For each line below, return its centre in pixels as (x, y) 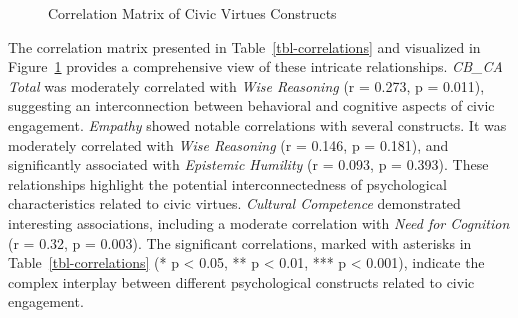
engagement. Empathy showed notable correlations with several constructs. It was (257, 124)
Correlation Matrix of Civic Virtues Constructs (192, 13)
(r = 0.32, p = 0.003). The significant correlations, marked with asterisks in (240, 242)
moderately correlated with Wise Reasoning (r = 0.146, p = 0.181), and (228, 144)
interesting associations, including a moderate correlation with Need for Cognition (259, 222)
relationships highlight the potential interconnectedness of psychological (227, 183)
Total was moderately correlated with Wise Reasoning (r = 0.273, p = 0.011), (246, 85)
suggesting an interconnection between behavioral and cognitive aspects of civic (251, 105)
